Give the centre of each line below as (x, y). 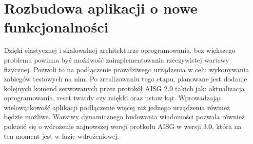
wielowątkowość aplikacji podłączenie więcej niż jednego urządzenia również (117, 107)
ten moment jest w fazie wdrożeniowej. (62, 136)
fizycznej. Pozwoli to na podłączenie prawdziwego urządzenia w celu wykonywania (126, 69)
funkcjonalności (56, 27)
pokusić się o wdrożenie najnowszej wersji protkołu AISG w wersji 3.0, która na (123, 126)
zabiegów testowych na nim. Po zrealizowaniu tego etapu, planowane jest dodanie (126, 79)
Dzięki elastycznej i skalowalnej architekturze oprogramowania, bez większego (120, 50)
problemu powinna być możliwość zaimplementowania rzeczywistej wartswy (117, 59)
